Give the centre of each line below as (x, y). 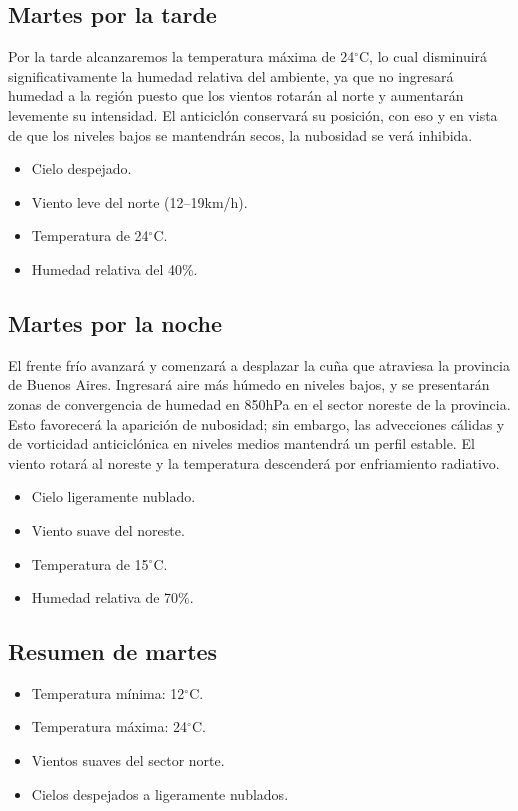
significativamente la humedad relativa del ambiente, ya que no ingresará (231, 75)
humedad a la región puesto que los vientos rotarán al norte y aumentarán (236, 95)
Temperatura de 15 (90, 563)
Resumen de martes (113, 651)
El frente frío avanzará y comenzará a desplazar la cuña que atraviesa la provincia (259, 364)
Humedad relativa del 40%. (114, 268)
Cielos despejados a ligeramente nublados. (160, 793)
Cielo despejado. (81, 168)
